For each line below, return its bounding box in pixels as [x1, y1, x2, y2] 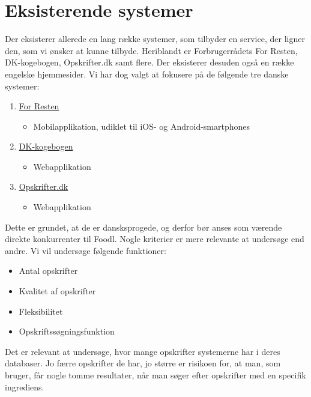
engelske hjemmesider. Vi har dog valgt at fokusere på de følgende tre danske [5, 67, 289, 80]
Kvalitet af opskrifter [19, 285, 96, 297]
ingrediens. [5, 380, 44, 393]
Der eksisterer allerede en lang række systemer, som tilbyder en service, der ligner [5, 32, 305, 45]
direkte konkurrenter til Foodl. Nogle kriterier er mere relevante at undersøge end [5, 232, 304, 245]
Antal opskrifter [19, 264, 78, 277]
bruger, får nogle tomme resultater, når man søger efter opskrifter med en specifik [5, 369, 306, 381]
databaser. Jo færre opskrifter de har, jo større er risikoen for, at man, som [5, 357, 281, 369]
